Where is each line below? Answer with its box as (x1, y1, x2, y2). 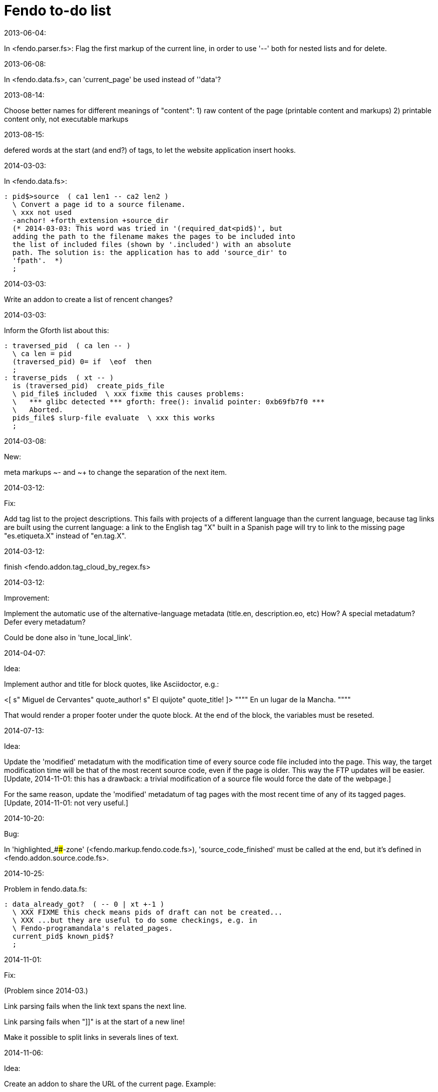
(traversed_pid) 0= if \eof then (12, 357, 152, 366)
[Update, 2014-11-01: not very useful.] (4, 798, 129, 807)
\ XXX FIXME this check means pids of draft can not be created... (12, 908, 283, 916)
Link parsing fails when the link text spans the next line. (4, 1001, 187, 1010)
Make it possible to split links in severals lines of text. (4, 1032, 179, 1041)
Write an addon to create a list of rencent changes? (4, 295, 173, 304)
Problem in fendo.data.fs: (4, 884, 87, 893)
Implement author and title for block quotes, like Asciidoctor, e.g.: (4, 679, 219, 688)
